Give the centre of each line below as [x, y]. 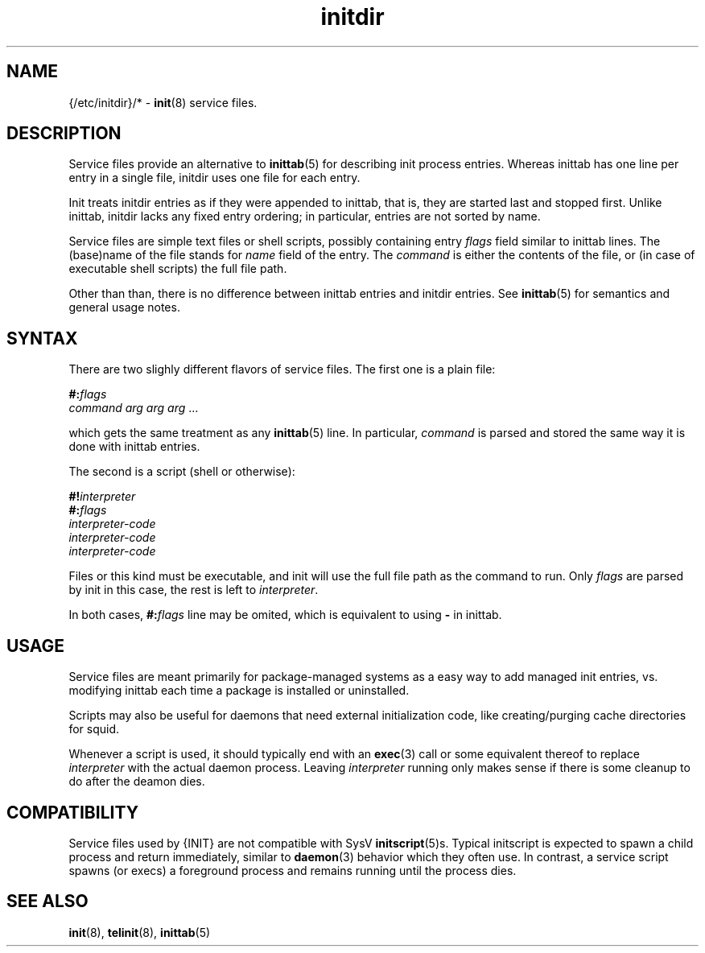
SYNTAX [42, 338]
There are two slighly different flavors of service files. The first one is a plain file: [282, 369]
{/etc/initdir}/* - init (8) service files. [163, 102]
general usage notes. [124, 307]
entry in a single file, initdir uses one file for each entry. [214, 178]
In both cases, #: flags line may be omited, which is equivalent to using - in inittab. [285, 615]
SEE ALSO [47, 901]
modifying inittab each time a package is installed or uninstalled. [239, 691]
